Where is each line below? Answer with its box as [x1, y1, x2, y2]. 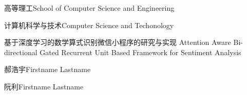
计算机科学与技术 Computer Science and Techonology [4, 19, 174, 30]
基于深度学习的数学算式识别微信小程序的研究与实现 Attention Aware [4, 37, 231, 47]
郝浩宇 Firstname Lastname [4, 64, 91, 75]
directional [4, 46, 37, 57]
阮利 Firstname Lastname [4, 81, 84, 91]
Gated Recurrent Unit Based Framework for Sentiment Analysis [40, 46, 241, 57]
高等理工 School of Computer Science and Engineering [4, 3, 175, 13]
